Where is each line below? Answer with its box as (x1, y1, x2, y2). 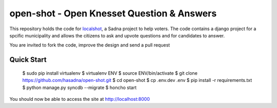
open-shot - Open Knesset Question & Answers (9, 8, 217, 19)
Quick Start (9, 55, 47, 64)
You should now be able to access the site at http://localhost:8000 (9, 96, 150, 102)
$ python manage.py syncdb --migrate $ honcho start (22, 84, 137, 91)
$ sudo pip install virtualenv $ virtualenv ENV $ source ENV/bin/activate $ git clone (22, 70, 197, 76)
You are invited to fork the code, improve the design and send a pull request (9, 42, 170, 48)
